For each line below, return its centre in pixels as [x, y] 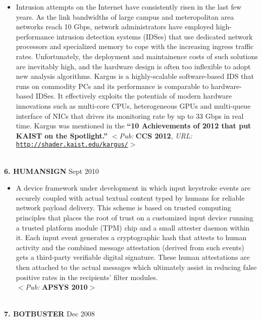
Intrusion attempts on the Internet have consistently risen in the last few [129, 7]
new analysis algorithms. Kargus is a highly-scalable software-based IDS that [135, 76]
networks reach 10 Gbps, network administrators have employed [115, 27]
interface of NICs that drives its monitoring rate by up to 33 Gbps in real [130, 116]
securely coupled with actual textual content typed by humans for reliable [130, 197]
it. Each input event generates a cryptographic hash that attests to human [131, 237]
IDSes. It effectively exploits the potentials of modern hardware [134, 96]
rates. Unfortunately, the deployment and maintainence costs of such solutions [137, 56]
